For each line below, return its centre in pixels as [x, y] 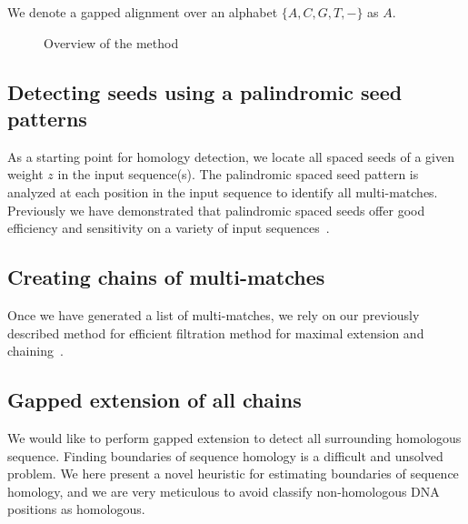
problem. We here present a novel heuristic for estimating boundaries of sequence [233, 474]
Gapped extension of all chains [154, 400]
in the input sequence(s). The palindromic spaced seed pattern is [238, 174]
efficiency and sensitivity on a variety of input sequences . [169, 228]
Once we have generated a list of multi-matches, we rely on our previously [214, 314]
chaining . [35, 351]
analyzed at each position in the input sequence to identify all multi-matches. [223, 191]
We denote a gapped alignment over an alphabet [143, 12]
